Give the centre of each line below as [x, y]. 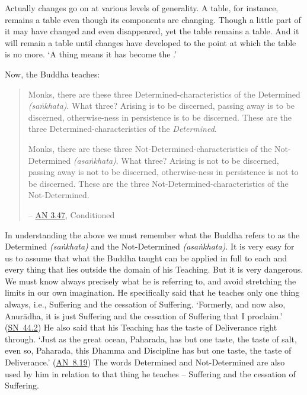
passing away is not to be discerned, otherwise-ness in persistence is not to [163, 172]
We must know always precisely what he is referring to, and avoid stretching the [151, 281]
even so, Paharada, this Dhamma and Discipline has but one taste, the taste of [148, 350]
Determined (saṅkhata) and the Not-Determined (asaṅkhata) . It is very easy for [150, 246]
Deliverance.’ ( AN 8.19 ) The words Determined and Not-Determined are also [145, 362]
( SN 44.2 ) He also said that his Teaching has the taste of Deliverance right [141, 327]
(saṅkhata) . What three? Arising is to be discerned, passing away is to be [161, 106]
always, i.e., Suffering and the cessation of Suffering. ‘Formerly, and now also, [145, 304]
